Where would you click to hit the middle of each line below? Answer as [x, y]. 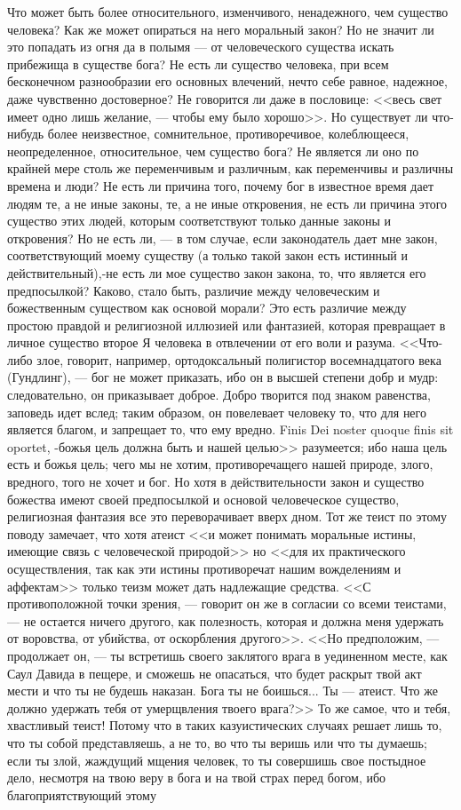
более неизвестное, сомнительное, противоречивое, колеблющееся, [228, 134]
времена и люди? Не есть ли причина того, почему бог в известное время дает [221, 185]
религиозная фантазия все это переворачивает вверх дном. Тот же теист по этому [227, 516]
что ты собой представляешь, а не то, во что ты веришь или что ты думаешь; [217, 742]
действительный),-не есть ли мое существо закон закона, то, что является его [217, 272]
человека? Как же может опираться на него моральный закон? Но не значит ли [221, 29]
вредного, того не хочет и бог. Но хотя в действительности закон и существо [216, 482]
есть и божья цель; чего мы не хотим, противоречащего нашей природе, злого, [220, 464]
